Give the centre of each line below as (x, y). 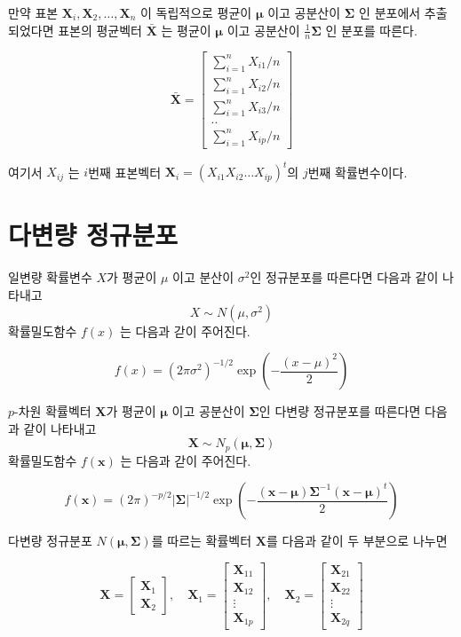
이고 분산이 (203, 277)
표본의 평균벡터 (100, 30)
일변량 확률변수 (50, 277)
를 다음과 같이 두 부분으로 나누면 (357, 541)
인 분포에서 (390, 12)
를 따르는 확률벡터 (202, 541)
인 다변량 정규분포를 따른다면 (340, 411)
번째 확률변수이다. (358, 172)
